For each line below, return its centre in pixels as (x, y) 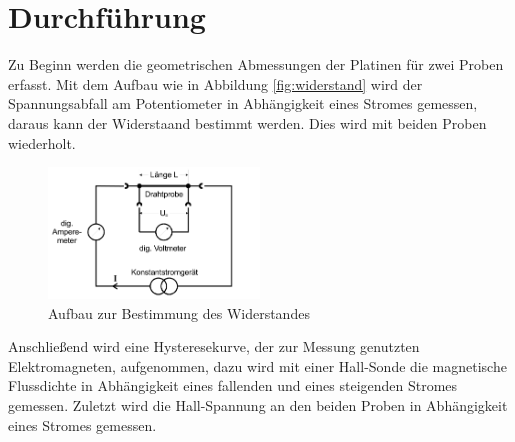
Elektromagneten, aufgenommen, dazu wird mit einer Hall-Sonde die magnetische (257, 365)
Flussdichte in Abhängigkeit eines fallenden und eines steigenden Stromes (233, 385)
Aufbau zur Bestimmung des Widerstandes (179, 312)
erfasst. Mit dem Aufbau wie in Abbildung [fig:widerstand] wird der (215, 83)
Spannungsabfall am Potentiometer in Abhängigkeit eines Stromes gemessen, (243, 103)
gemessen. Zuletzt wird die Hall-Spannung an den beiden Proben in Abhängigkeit (258, 404)
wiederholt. (42, 142)
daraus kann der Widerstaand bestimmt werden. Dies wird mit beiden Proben (247, 122)
